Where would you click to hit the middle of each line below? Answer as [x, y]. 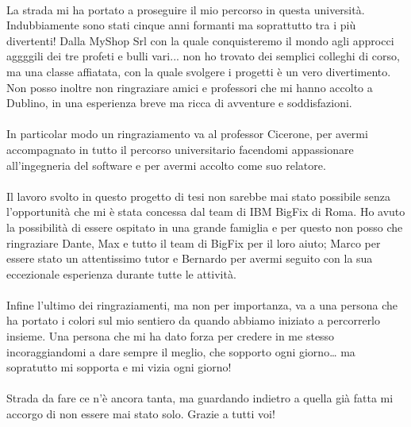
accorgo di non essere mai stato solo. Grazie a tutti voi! [141, 414]
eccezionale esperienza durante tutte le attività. [121, 273]
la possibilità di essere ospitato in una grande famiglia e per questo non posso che [205, 227]
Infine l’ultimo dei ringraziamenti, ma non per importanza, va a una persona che [202, 304]
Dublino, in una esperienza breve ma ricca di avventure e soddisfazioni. [179, 103]
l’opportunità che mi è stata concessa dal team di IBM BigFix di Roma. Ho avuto [206, 212]
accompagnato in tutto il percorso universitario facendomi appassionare [180, 149]
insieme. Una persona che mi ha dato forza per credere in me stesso [171, 336]
